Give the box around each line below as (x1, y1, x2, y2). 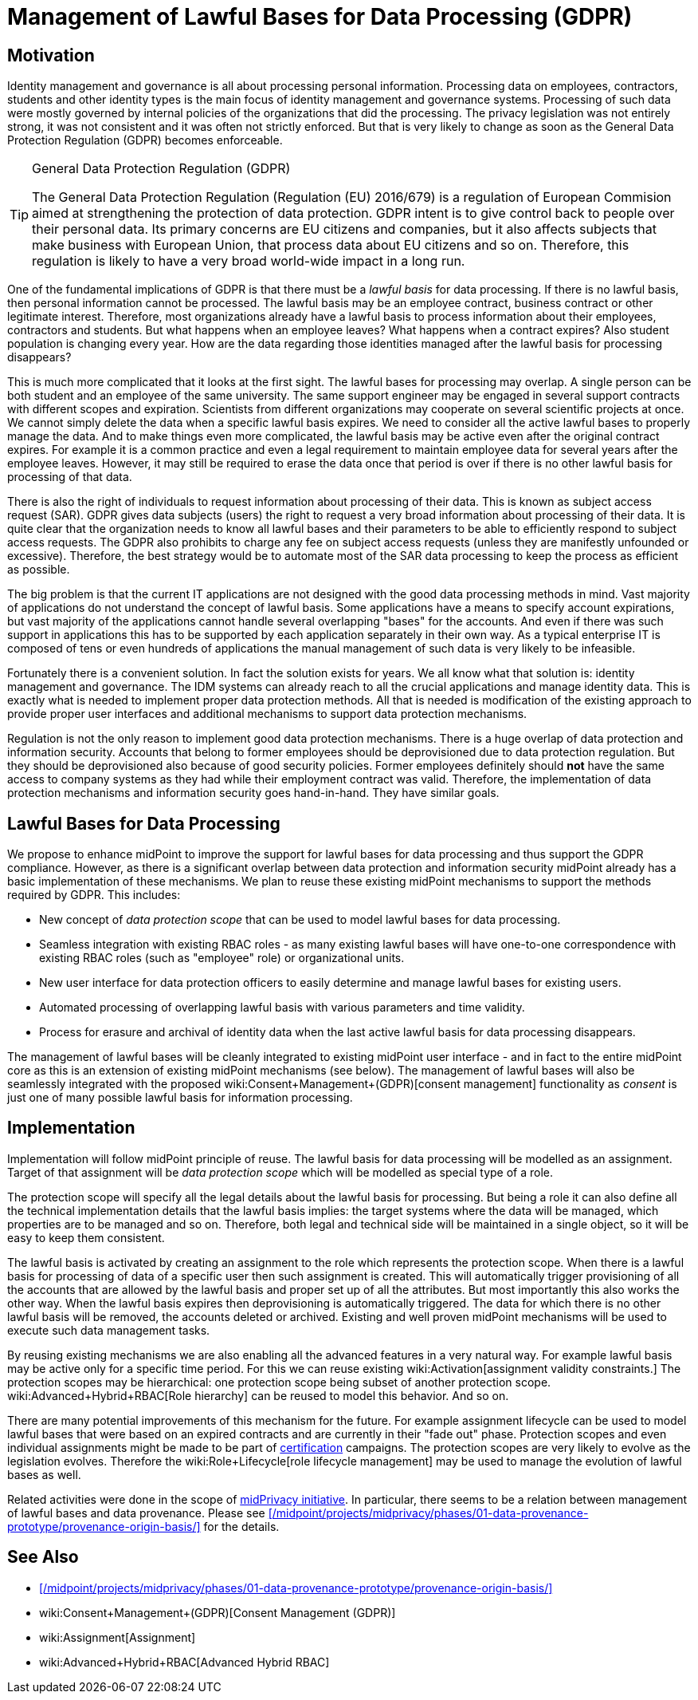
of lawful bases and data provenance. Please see (7, 1505, 265, 1520)
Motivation (7, 45, 95, 65)
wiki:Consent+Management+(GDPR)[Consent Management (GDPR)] (39, 1605, 396, 1619)
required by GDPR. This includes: (7, 888, 181, 902)
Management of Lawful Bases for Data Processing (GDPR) (7, 3, 633, 30)
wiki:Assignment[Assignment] (39, 1630, 196, 1644)
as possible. (7, 562, 70, 577)
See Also (7, 1547, 79, 1568)
